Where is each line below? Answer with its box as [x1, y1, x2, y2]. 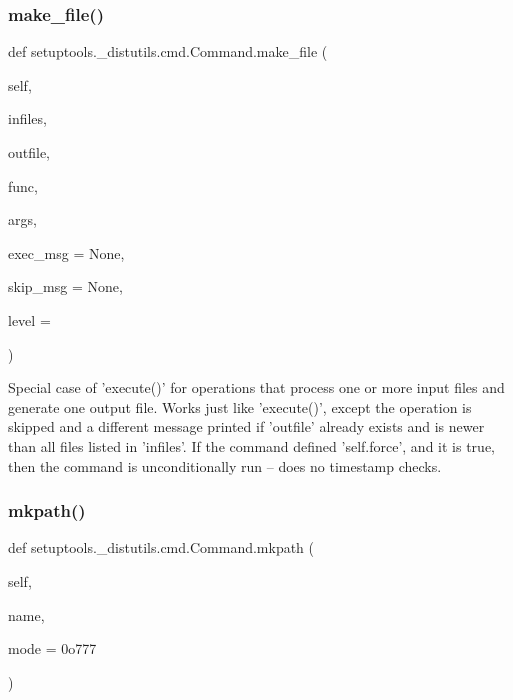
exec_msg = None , [8, 242, 125, 263]
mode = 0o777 [8, 638, 97, 659]
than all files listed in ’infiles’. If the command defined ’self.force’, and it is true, [8, 435, 495, 456]
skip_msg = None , [8, 276, 123, 297]
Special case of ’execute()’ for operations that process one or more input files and [8, 377, 505, 398]
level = [8, 309, 51, 330]
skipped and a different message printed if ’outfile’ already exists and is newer [8, 416, 485, 437]
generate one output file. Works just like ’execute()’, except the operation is [8, 396, 472, 417]
